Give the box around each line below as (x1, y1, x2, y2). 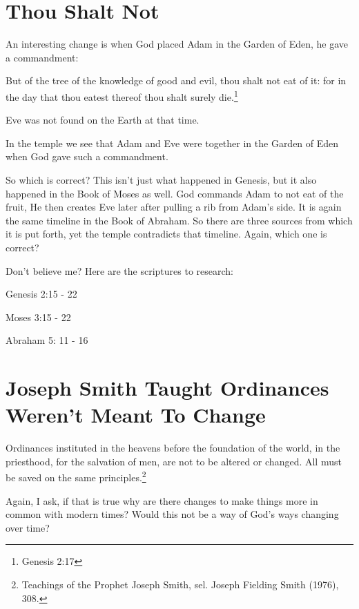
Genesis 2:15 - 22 (6, 287, 77, 301)
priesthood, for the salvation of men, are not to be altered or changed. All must (6, 454, 342, 468)
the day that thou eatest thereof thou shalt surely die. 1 (6, 87, 238, 104)
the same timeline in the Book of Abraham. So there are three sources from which (6, 213, 353, 227)
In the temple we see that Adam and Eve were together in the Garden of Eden (6, 135, 339, 150)
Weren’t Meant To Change (6, 400, 266, 429)
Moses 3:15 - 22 (6, 309, 71, 324)
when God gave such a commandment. (6, 149, 168, 164)
